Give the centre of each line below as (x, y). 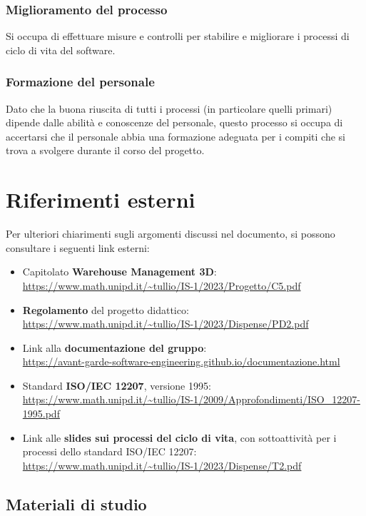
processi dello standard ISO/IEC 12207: (110, 451)
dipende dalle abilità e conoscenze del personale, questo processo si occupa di (174, 122)
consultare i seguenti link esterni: (78, 247)
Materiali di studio (76, 504)
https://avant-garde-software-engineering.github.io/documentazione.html (181, 361)
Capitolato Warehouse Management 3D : (120, 272)
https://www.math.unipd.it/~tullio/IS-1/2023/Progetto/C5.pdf (162, 285)
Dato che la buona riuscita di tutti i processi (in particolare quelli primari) (169, 108)
